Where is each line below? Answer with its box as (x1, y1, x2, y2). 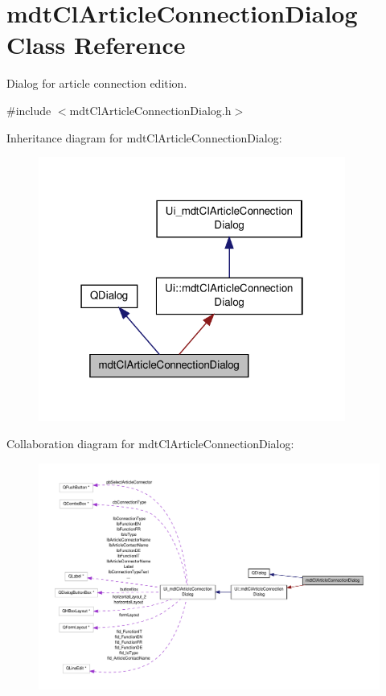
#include (6, 101, 51, 118)
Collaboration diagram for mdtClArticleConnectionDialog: (6, 434, 294, 451)
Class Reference (6, 28, 186, 61)
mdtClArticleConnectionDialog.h (69, 101, 232, 118)
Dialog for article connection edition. (6, 75, 187, 92)
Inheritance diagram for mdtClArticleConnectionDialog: (6, 129, 282, 146)
